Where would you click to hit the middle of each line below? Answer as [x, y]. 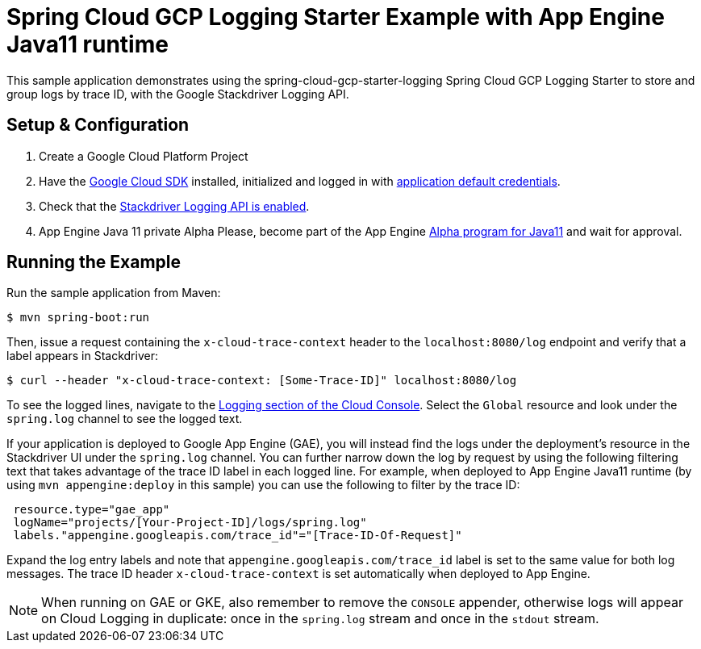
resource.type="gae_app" [92, 510]
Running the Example [94, 262]
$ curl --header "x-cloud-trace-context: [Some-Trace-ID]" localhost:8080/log [262, 381]
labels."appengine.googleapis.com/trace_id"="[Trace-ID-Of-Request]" [238, 536]
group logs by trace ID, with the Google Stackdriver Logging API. [178, 94]
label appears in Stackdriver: [82, 356]
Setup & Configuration [98, 125]
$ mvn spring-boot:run [78, 318]
